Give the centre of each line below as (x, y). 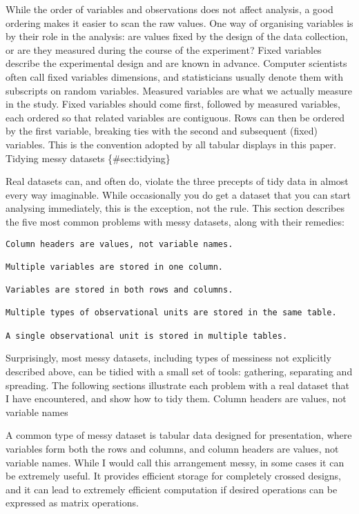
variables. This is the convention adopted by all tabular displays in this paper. (171, 144)
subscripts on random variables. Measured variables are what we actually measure (179, 90)
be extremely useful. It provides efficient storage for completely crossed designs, (174, 476)
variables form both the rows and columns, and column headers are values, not (172, 448)
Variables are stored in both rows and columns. (119, 290)
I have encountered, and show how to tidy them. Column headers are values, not (176, 398)
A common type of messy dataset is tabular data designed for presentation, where (179, 435)
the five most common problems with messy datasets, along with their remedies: (175, 221)
